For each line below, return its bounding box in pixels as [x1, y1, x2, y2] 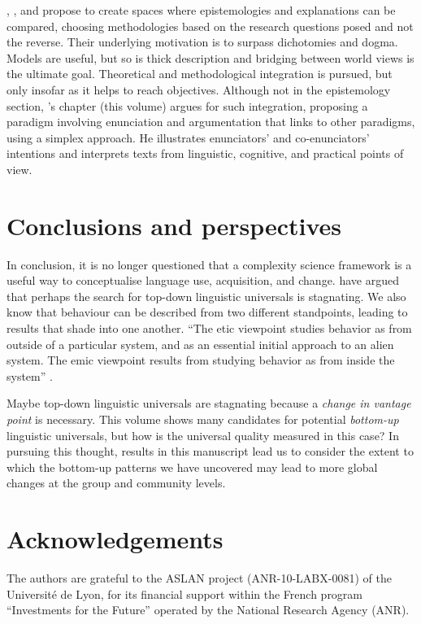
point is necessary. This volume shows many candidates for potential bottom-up [7, 411, 399, 427]
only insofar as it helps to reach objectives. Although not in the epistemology [7, 81, 391, 98]
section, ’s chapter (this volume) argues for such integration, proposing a [7, 97, 368, 114]
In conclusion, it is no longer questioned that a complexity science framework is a [7, 255, 412, 273]
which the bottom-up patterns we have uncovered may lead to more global [7, 458, 378, 475]
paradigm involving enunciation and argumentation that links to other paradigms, [7, 113, 415, 130]
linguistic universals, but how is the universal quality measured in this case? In [7, 426, 399, 443]
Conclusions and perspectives [7, 208, 342, 242]
